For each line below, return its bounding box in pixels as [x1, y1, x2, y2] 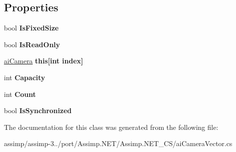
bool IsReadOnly [4, 39, 60, 49]
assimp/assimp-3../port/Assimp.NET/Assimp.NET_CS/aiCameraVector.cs [4, 138, 233, 149]
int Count [4, 89, 36, 99]
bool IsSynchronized [4, 105, 72, 116]
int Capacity [4, 72, 45, 82]
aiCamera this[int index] [4, 56, 83, 66]
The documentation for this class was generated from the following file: [4, 122, 218, 132]
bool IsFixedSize [4, 23, 59, 33]
